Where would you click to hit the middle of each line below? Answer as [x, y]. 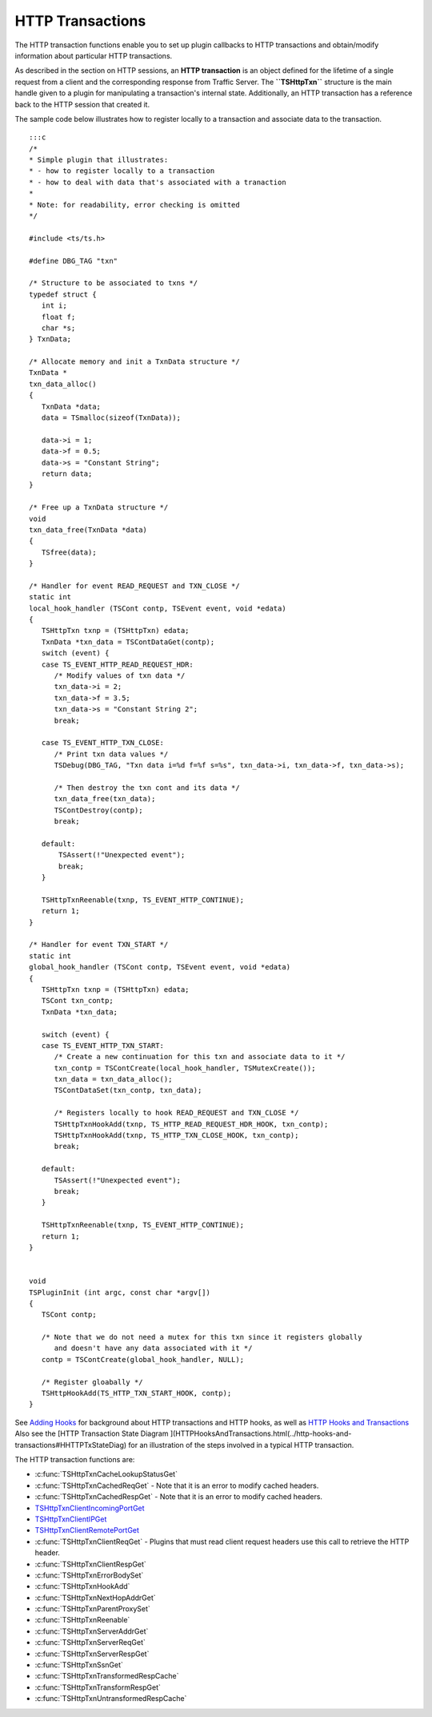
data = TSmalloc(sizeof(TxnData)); [111, 418]
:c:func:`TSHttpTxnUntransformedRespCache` [111, 1699]
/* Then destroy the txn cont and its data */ [147, 788]
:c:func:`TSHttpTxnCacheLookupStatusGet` [106, 1474]
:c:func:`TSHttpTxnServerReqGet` [90, 1642]
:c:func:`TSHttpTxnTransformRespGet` [98, 1687]
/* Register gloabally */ [92, 1382]
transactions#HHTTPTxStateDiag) [71, 1445]
